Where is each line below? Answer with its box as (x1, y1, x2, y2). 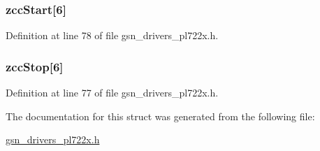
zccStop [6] (6, 57, 64, 75)
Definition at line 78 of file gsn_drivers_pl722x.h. (6, 28, 219, 43)
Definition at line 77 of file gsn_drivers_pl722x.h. (6, 85, 219, 100)
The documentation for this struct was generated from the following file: (6, 108, 315, 123)
